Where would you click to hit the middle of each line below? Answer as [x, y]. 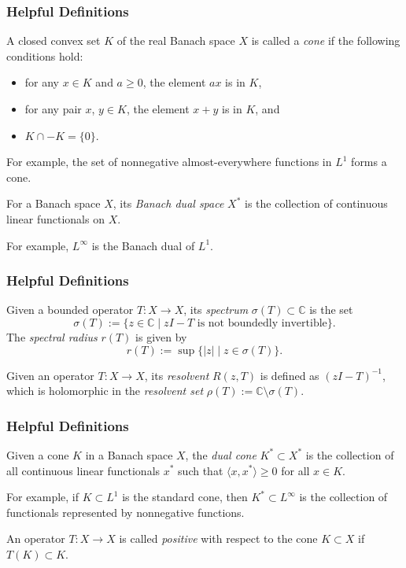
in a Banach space [129, 454]
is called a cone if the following [326, 41]
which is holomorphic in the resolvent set [105, 391]
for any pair [53, 109]
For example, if [43, 497]
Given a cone [38, 454]
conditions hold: [45, 55]
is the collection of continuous [316, 203]
